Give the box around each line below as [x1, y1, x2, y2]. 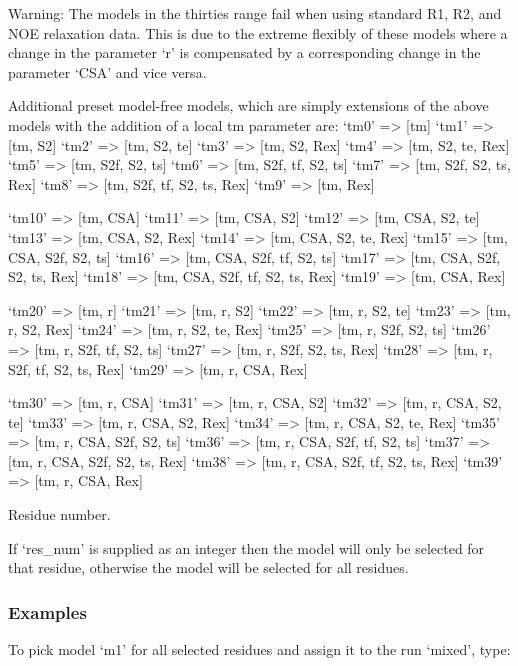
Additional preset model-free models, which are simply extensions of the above [8, 95, 489, 116]
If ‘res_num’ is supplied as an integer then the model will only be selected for [8, 537, 485, 558]
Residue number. [8, 504, 111, 525]
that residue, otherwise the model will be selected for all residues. [8, 557, 409, 578]
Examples [8, 599, 87, 624]
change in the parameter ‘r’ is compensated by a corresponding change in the [8, 42, 481, 63]
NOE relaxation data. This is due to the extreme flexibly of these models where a [8, 22, 508, 43]
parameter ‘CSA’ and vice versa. [8, 61, 207, 82]
